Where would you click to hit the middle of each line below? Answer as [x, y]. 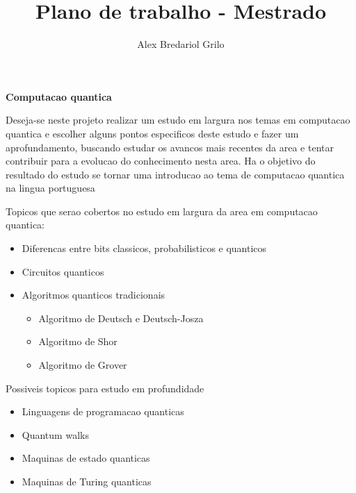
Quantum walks [55, 434]
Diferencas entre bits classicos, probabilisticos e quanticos [144, 248]
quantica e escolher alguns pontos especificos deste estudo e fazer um [152, 133]
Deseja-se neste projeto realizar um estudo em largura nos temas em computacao [178, 120]
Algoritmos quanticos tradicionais [94, 295]
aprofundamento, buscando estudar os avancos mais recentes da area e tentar [170, 147]
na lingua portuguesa [50, 188]
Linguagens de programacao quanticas [103, 411]
